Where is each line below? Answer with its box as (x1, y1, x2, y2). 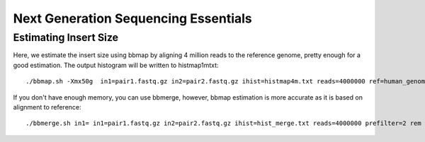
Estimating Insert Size (13, 31, 119, 44)
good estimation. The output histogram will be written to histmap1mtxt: (13, 61, 219, 69)
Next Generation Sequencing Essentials (13, 11, 253, 26)
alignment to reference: (13, 102, 81, 111)
